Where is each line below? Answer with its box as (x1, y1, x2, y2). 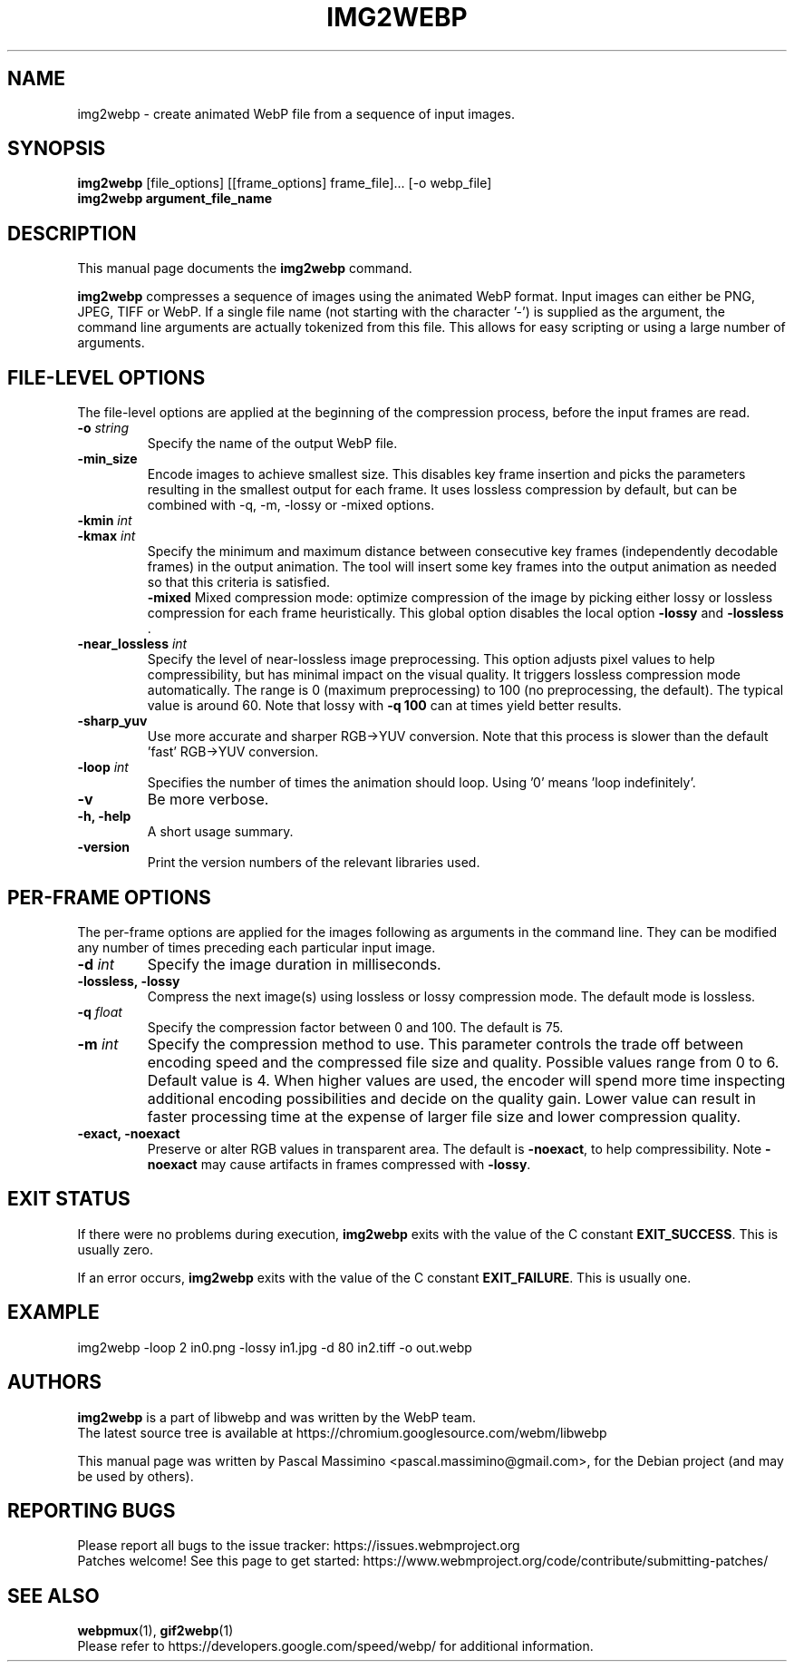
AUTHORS (7, 1371, 102, 1394)
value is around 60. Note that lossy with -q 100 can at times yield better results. (147, 698, 622, 714)
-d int (77, 954, 115, 973)
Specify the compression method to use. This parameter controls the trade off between (147, 1034, 744, 1053)
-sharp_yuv (77, 713, 148, 729)
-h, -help (77, 808, 131, 825)
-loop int (77, 759, 129, 776)
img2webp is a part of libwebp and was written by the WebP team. (77, 1409, 477, 1425)
